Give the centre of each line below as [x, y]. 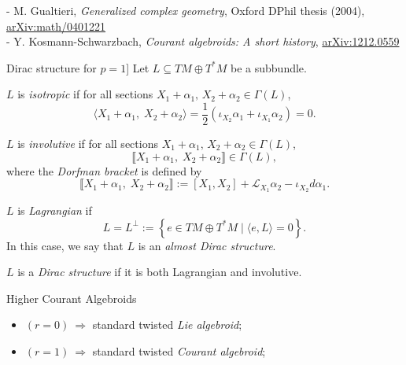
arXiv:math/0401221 [56, 26]
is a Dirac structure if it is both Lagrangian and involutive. [160, 272]
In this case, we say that [65, 245]
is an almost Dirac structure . [207, 245]
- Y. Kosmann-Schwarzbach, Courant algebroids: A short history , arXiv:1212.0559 [203, 41]
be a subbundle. [269, 67]
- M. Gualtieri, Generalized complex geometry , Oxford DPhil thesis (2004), [186, 10]
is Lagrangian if [55, 210]
